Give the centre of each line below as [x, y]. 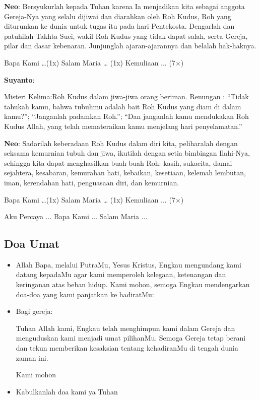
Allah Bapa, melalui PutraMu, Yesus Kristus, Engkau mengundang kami [128, 264]
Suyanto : [19, 79]
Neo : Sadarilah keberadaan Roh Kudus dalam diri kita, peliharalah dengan [121, 143]
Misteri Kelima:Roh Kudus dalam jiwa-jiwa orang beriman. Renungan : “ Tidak [126, 96]
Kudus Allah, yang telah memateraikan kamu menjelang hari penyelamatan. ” [123, 126]
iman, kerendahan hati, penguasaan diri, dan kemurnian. [92, 182]
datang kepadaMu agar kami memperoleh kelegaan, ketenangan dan [121, 274]
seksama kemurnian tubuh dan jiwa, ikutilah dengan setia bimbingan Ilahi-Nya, [127, 153]
